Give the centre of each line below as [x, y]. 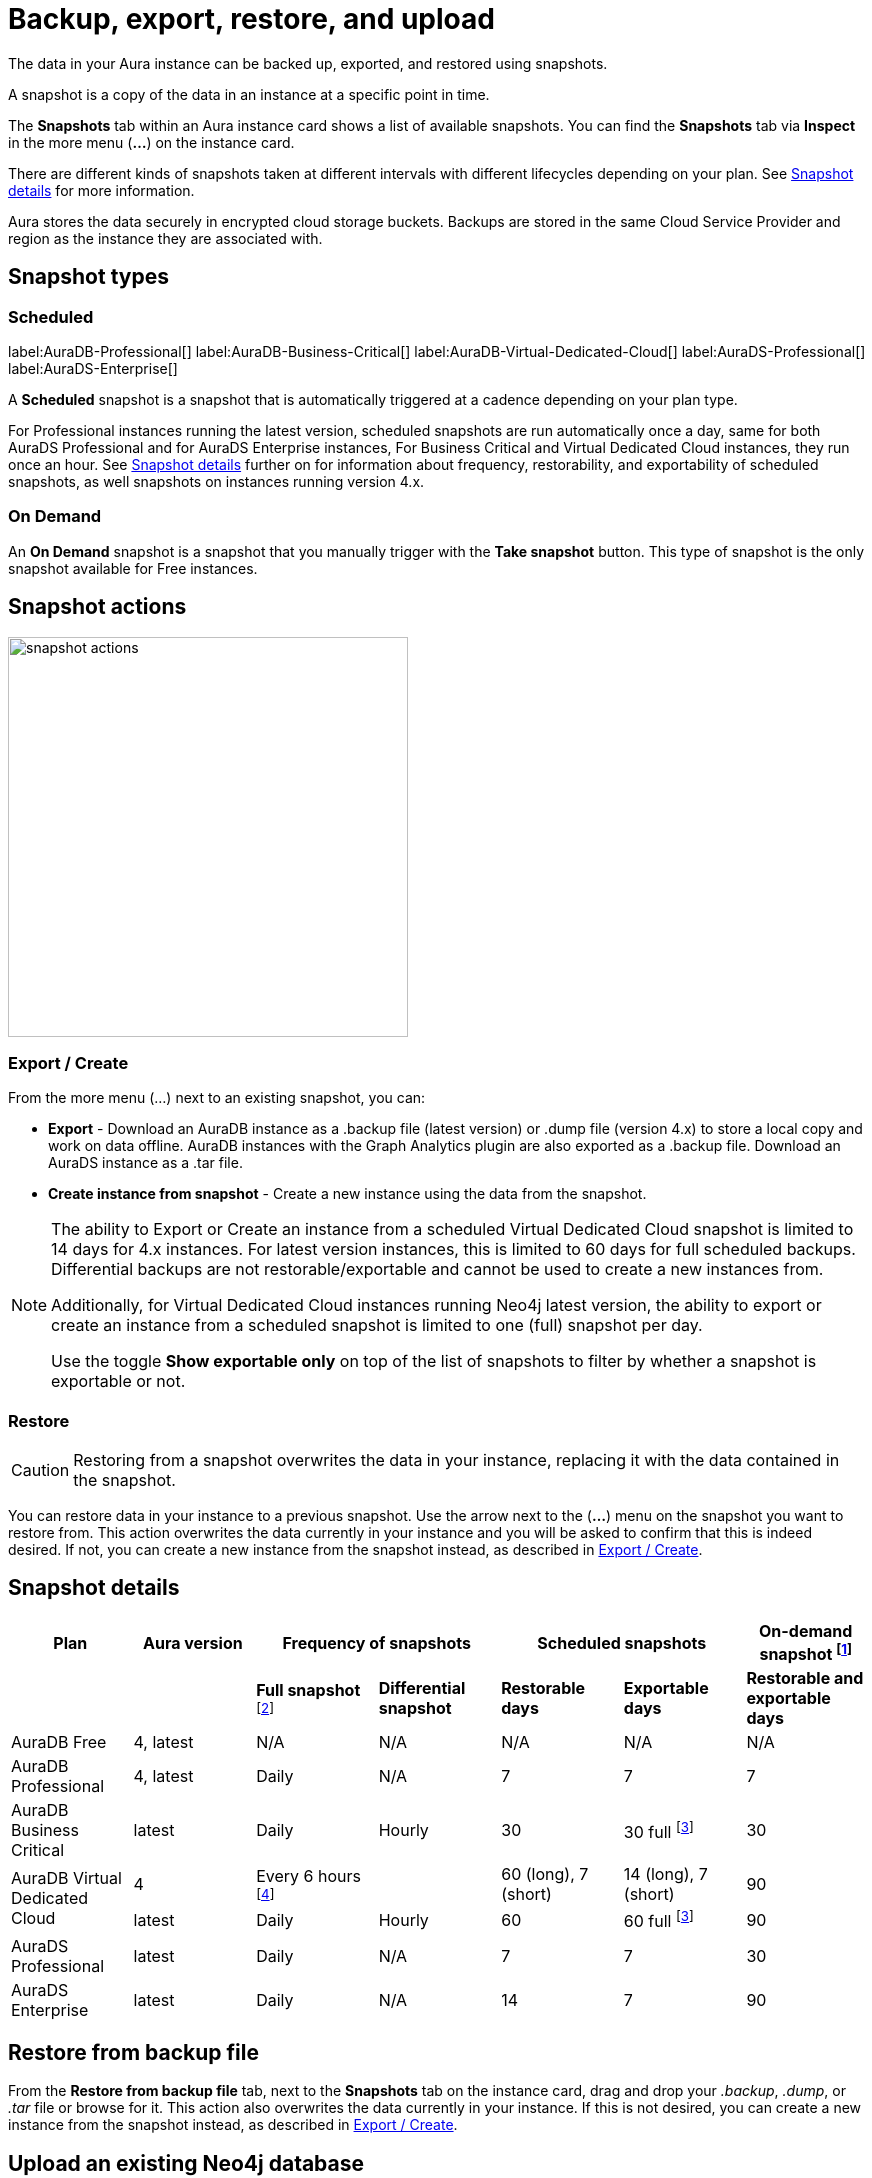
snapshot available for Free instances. [133, 568]
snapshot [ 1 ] [805, 1652]
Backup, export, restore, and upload [251, 19]
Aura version [192, 1642]
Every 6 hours [308, 1876]
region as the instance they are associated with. [165, 238]
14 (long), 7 [665, 1874]
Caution [40, 1470]
